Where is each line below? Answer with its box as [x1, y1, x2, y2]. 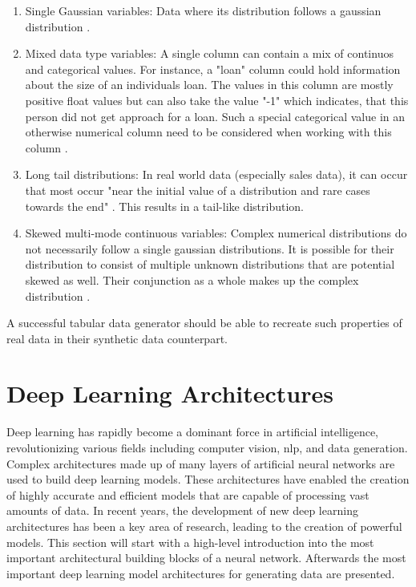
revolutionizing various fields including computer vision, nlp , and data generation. [6, 439, 408, 455]
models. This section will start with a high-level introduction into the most [6, 533, 374, 550]
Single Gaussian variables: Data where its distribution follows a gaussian [25, 2, 382, 18]
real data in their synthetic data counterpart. [6, 330, 228, 346]
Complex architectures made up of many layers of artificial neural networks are [6, 455, 395, 472]
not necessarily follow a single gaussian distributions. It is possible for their [25, 240, 394, 257]
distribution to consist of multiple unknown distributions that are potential [25, 256, 395, 273]
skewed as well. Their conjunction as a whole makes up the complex [25, 271, 359, 288]
